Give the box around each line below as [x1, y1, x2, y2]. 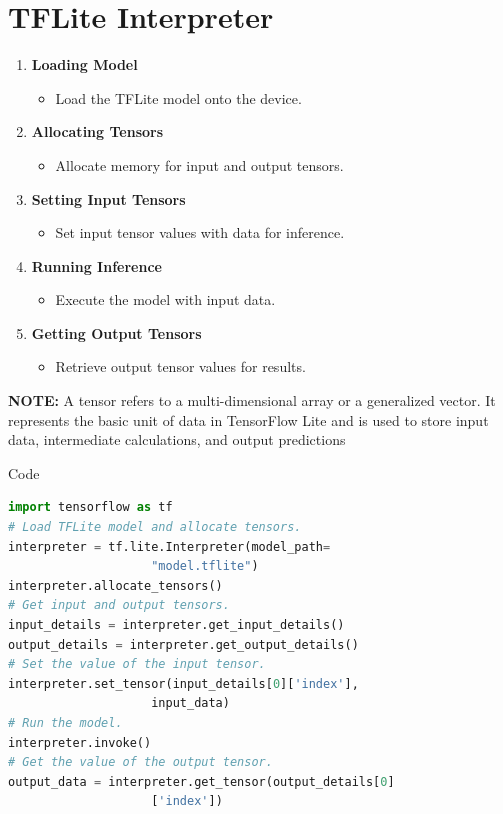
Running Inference [31, 255, 162, 276]
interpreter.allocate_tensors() [8, 578, 223, 593]
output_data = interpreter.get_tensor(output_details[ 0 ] [8, 774, 395, 789]
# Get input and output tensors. [8, 598, 230, 613]
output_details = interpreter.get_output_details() [8, 637, 359, 652]
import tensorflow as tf [8, 500, 173, 515]
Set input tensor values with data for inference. [55, 222, 345, 243]
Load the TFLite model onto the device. [55, 87, 302, 108]
